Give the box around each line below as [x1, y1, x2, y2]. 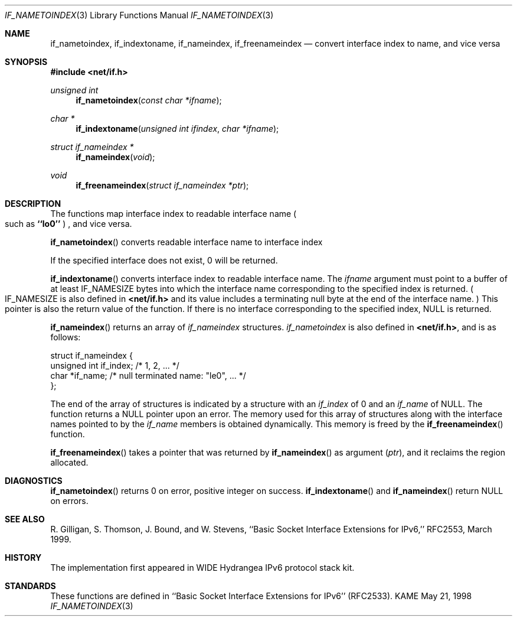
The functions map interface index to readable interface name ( [50, 209, 297, 219]
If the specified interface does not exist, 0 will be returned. [50, 255, 278, 265]
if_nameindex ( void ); [76, 152, 155, 162]
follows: [50, 332, 81, 342]
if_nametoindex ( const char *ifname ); [76, 95, 222, 105]
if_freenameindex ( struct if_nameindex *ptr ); [76, 180, 249, 190]
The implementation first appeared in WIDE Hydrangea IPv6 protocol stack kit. [50, 563, 355, 573]
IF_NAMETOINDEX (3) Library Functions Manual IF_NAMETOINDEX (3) [5, 10, 274, 20]
